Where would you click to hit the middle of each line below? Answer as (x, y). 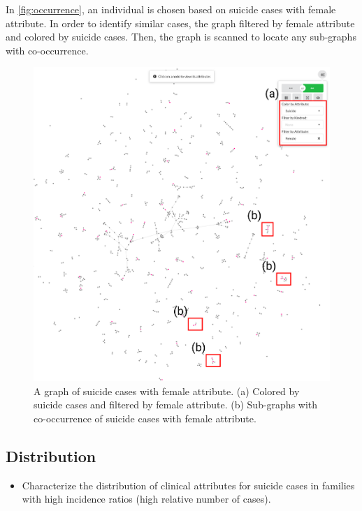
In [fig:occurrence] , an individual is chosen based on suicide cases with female (171, 9)
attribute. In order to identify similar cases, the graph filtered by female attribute (180, 23)
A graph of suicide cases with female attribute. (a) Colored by (167, 391)
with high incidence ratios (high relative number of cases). (146, 499)
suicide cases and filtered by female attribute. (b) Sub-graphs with (176, 405)
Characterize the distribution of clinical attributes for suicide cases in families (188, 485)
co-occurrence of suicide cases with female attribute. (145, 419)
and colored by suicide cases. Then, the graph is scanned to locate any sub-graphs (181, 37)
